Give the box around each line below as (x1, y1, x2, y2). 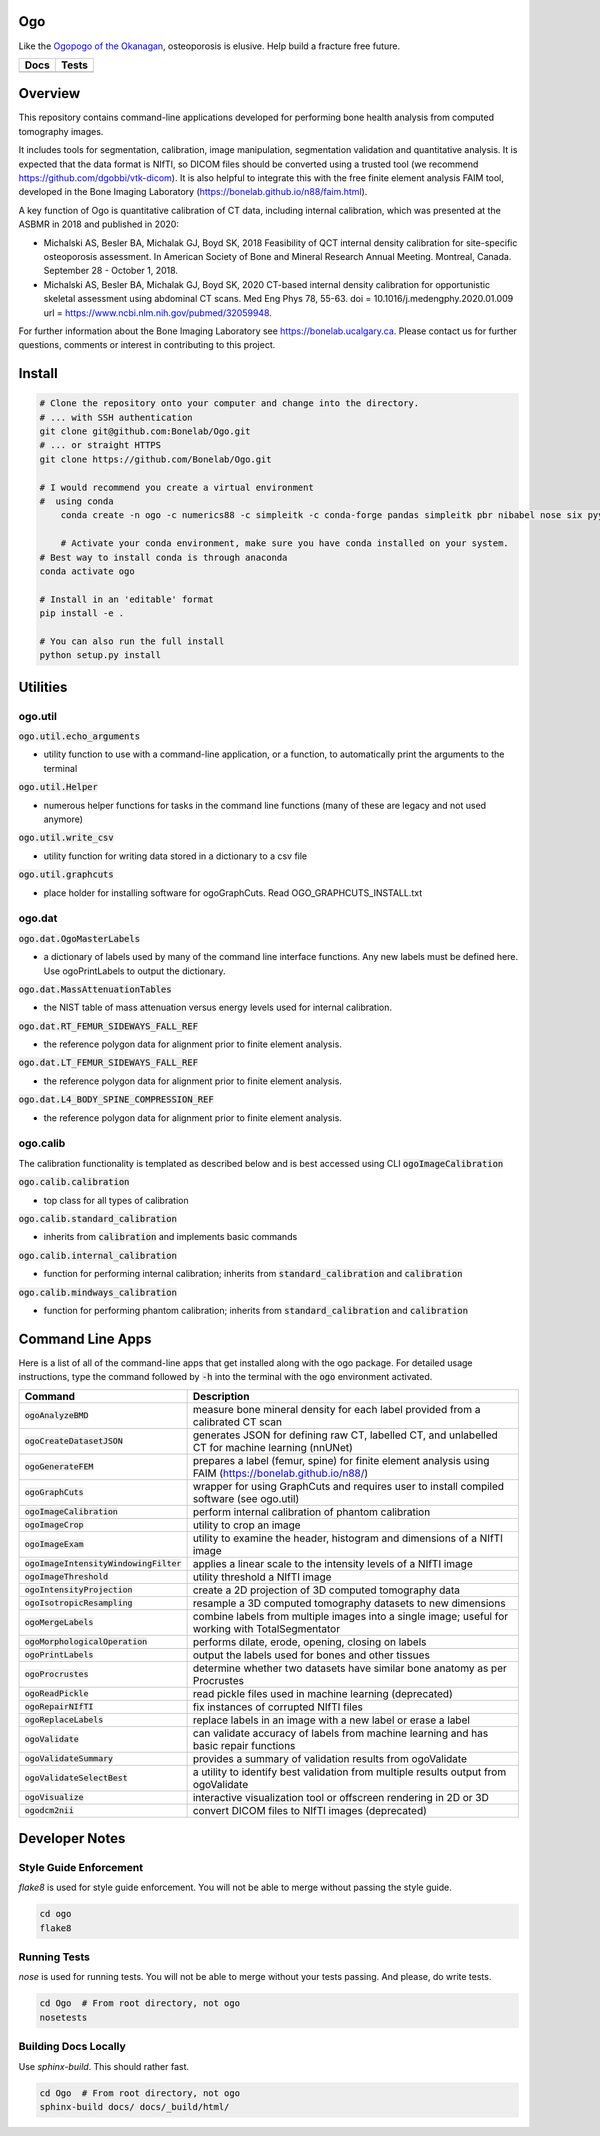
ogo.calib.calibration (18, 1176, 130, 1188)
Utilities (18, 678, 68, 695)
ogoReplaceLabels (24, 1715, 104, 1725)
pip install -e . (39, 608, 125, 619)
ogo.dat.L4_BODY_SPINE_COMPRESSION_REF (18, 1094, 214, 1105)
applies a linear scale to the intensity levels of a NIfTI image (192, 1556, 474, 1570)
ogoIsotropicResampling (24, 1598, 133, 1609)
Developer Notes (18, 1830, 126, 1847)
